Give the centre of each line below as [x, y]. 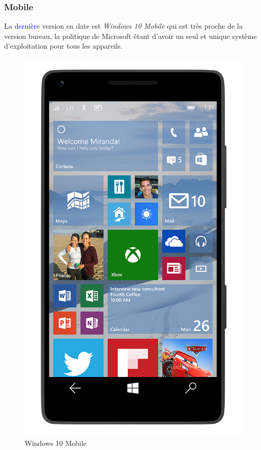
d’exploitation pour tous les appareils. [63, 46]
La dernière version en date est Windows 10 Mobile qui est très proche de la [123, 26]
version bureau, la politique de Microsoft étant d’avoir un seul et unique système [130, 36]
